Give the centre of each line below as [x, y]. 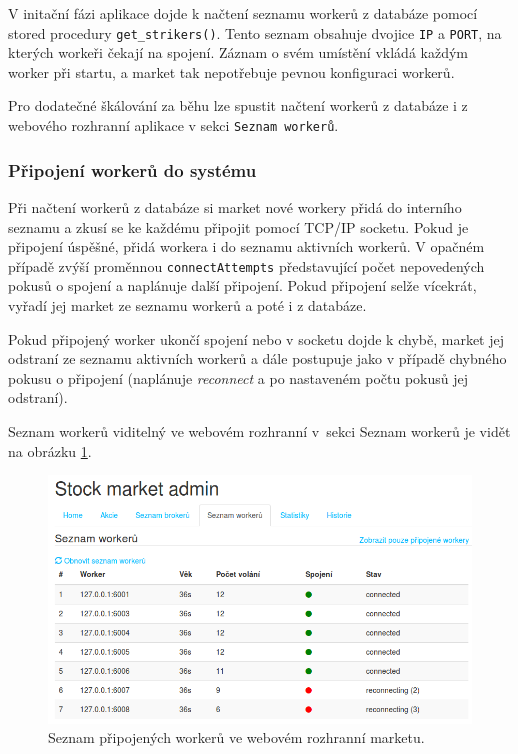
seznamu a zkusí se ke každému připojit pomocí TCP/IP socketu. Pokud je [238, 226]
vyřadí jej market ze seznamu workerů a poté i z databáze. [187, 304]
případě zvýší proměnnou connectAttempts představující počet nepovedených [246, 265]
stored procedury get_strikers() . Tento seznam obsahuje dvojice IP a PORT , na [255, 32]
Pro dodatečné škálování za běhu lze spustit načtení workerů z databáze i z [238, 105]
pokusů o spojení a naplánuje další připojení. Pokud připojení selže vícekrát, [242, 285]
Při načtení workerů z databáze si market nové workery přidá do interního [235, 206]
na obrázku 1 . [50, 450]
